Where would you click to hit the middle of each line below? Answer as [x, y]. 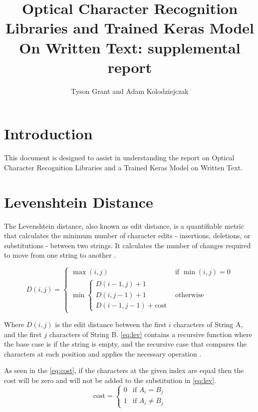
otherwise [189, 295]
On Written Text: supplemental [130, 47]
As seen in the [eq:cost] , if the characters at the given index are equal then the [124, 370]
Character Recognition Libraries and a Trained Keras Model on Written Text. [124, 167]
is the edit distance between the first [111, 324]
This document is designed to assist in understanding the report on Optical [119, 158]
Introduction [48, 134]
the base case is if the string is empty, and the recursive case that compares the [126, 344]
